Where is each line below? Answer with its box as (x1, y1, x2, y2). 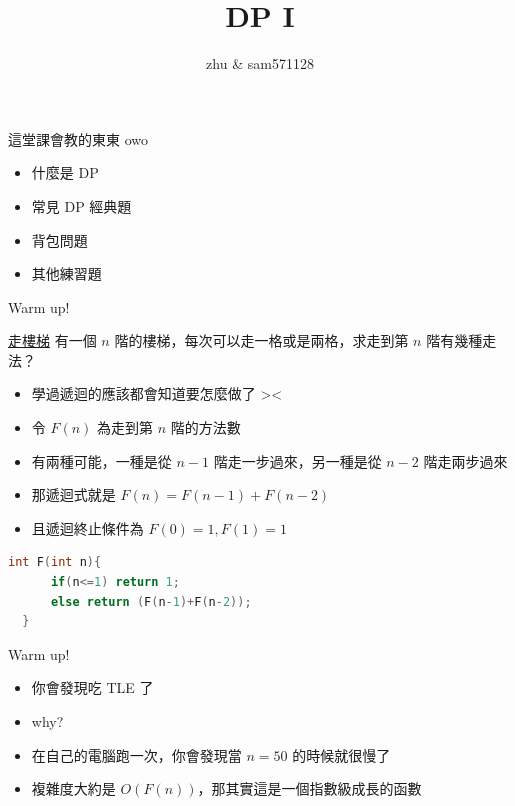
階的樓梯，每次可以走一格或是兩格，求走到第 (114, 330, 409, 351)
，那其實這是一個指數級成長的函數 (197, 778, 422, 799)
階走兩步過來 (423, 450, 508, 471)
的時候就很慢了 (292, 744, 391, 765)
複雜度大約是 (31, 778, 116, 799)
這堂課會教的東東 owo (8, 128, 148, 149)
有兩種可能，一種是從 (31, 450, 172, 471)
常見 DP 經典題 (31, 195, 132, 216)
